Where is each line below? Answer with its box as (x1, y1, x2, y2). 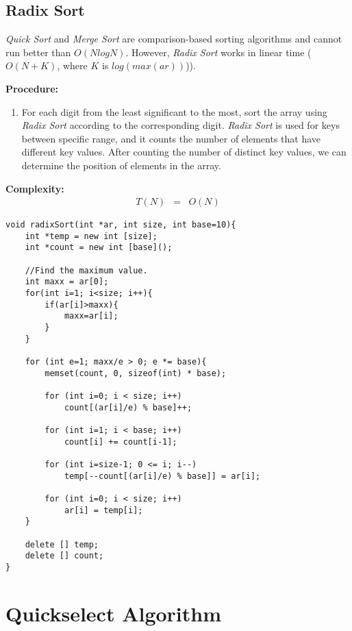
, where (57, 58, 88, 73)
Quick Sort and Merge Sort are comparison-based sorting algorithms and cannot (5, 32, 342, 46)
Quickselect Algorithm (5, 599, 222, 627)
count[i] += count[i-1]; (64, 436, 177, 447)
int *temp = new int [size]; (25, 231, 158, 241)
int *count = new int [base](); (25, 243, 173, 253)
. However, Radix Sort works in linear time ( (125, 45, 312, 59)
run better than (5, 45, 71, 59)
